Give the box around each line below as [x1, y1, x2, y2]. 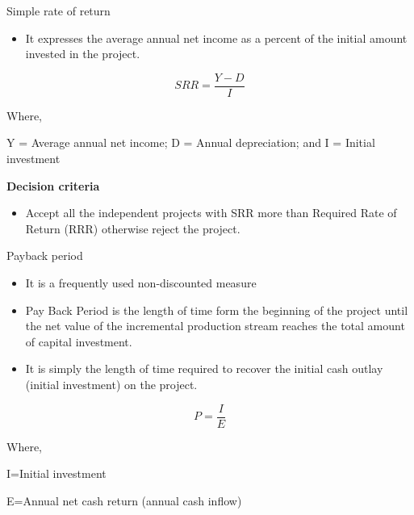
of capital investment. [25, 333, 132, 350]
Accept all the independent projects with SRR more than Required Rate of [25, 204, 397, 221]
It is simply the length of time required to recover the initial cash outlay [25, 360, 383, 377]
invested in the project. [25, 45, 140, 62]
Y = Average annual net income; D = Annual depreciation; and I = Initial [6, 134, 375, 151]
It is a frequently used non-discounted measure [25, 274, 257, 291]
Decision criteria [6, 177, 100, 194]
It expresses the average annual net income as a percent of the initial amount [25, 29, 408, 46]
